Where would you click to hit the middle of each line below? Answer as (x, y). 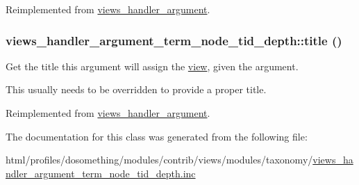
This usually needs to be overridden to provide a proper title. (136, 89)
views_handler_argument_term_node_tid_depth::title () (174, 40)
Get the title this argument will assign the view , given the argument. (152, 66)
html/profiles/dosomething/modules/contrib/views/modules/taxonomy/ (159, 160)
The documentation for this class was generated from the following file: (157, 136)
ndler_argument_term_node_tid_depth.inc (101, 173)
